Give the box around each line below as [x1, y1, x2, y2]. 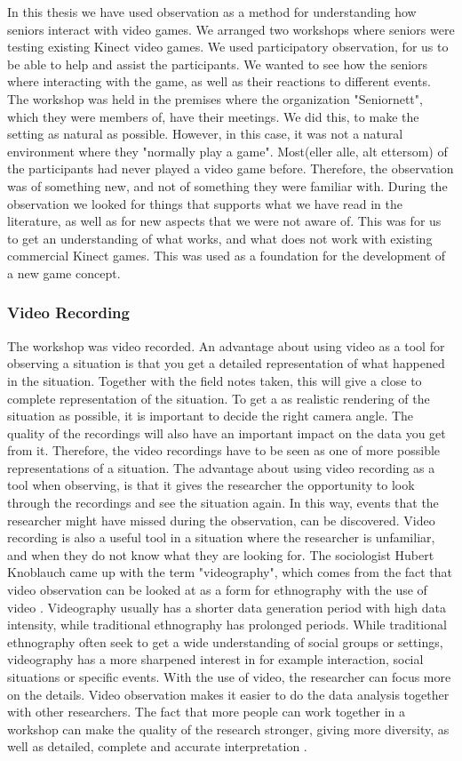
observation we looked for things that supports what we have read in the [7, 194, 402, 212]
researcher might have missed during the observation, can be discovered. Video [7, 510, 435, 529]
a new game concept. [7, 263, 121, 282]
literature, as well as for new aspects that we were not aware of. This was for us [7, 212, 442, 230]
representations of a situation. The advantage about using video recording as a [7, 458, 435, 477]
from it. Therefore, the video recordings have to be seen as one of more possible [7, 441, 441, 460]
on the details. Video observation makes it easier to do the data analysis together [7, 685, 450, 703]
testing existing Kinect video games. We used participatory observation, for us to [7, 37, 449, 56]
